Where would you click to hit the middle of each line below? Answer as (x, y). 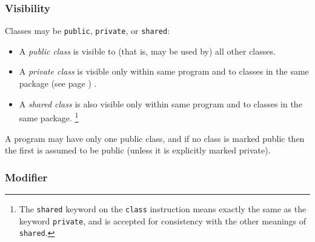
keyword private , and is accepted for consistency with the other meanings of (163, 220)
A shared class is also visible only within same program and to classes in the (161, 103)
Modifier (26, 177)
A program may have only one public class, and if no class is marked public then (155, 138)
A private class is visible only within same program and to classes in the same (164, 71)
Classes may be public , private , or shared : (88, 31)
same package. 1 (49, 117)
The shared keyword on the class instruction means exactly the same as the (163, 208)
